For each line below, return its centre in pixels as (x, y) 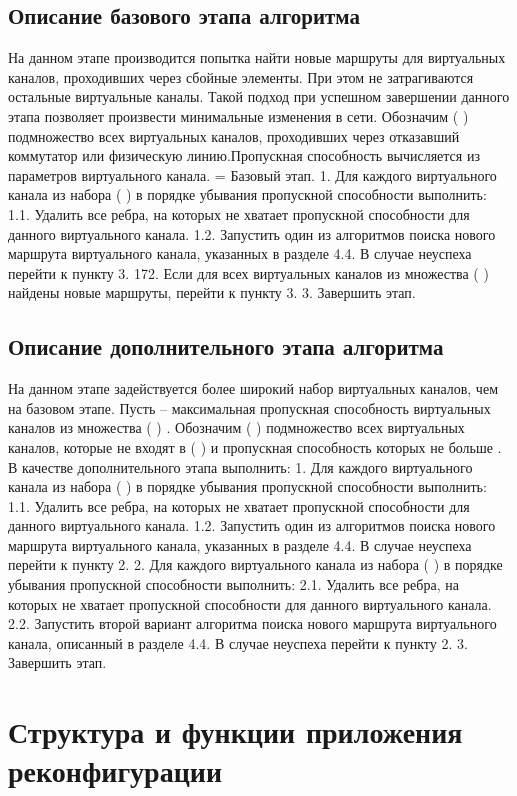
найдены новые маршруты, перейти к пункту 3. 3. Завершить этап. (212, 292)
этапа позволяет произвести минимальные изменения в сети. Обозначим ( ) (238, 115)
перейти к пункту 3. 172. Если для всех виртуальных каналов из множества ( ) (248, 272)
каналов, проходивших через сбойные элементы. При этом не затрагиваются (241, 76)
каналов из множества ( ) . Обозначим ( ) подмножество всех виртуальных (236, 427)
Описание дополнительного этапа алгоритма (226, 346)
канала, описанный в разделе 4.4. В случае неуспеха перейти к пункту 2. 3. (238, 642)
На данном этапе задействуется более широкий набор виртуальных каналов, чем (253, 388)
